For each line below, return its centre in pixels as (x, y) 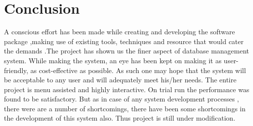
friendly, (16, 70)
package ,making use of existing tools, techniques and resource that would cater (124, 41)
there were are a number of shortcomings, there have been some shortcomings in (125, 108)
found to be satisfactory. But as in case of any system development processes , (122, 99)
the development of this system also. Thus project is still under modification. (120, 118)
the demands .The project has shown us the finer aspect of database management (127, 51)
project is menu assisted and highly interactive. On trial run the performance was (127, 89)
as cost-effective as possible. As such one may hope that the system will (138, 70)
